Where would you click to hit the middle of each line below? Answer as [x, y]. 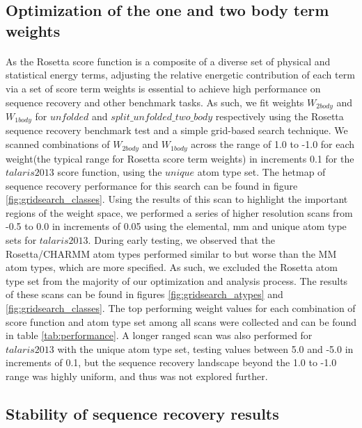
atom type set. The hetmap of [261, 172]
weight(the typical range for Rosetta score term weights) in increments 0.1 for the [180, 158]
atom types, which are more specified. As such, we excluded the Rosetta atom [172, 267]
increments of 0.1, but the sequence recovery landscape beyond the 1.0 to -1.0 [171, 362]
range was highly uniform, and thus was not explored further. [137, 376]
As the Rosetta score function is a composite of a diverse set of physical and [168, 61]
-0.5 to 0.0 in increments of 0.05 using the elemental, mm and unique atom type [176, 226]
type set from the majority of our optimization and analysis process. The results [177, 280]
